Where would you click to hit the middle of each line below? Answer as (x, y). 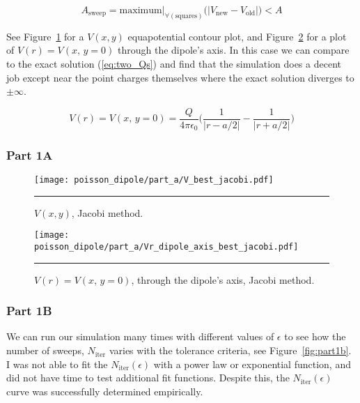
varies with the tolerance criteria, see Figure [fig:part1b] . (230, 350)
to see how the (315, 336)
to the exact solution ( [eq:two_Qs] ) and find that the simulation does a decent (174, 64)
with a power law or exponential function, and (252, 364)
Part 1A (30, 154)
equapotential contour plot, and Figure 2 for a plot (237, 36)
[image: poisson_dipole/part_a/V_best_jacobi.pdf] (154, 180)
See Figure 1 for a (45, 36)
